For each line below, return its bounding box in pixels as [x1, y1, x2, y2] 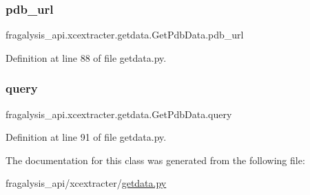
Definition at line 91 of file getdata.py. [6, 130, 167, 144]
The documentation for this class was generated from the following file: [6, 152, 305, 167]
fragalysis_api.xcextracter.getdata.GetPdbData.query [6, 106, 232, 121]
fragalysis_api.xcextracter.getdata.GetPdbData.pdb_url [6, 27, 244, 42]
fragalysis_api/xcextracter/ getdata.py [6, 176, 167, 190]
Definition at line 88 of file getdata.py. [6, 50, 167, 65]
